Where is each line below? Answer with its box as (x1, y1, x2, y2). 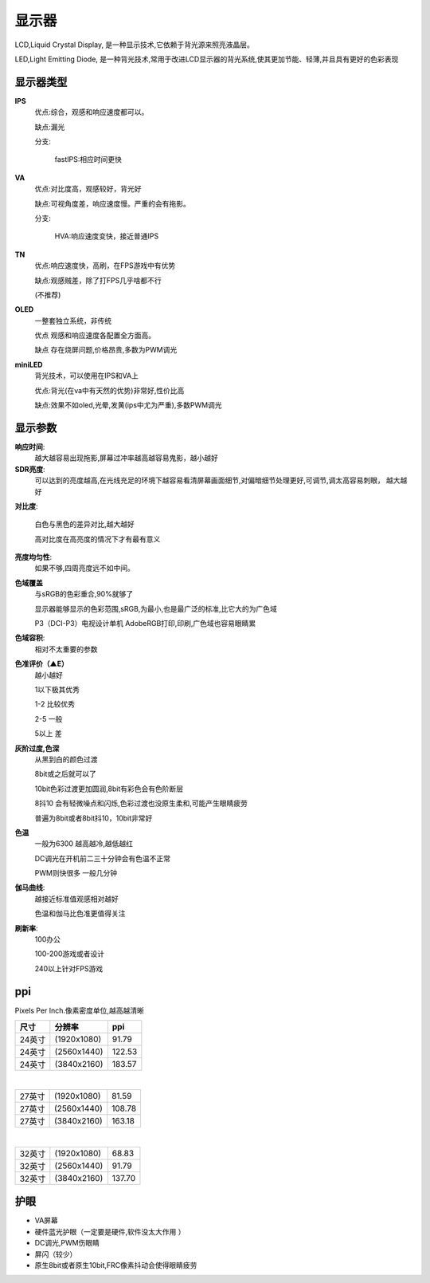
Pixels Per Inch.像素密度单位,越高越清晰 (14, 1006, 145, 1015)
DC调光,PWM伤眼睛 (34, 1238, 100, 1248)
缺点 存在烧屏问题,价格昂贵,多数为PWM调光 (34, 345, 178, 355)
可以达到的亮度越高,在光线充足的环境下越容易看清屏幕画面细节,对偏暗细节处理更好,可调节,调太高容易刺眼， (34, 475, 385, 486)
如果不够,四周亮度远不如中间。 (34, 563, 135, 573)
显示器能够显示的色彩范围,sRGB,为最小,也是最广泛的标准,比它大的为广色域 (34, 604, 278, 613)
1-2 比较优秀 (34, 699, 76, 709)
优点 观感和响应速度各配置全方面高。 (34, 331, 155, 340)
